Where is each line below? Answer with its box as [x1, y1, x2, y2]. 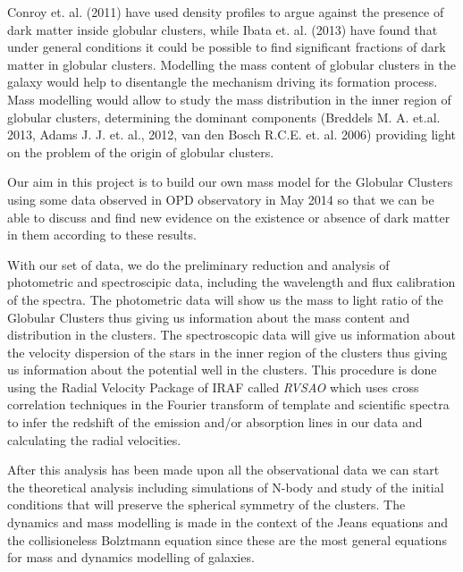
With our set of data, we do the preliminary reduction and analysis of [7, 255, 390, 273]
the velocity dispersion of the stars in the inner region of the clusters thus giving [7, 342, 448, 361]
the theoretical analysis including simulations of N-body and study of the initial [7, 477, 444, 496]
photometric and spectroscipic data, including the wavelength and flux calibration [7, 273, 456, 291]
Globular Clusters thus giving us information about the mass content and [7, 307, 410, 326]
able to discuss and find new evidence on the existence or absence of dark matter [7, 207, 450, 226]
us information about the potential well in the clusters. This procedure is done [7, 360, 437, 379]
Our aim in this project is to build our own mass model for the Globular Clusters [7, 172, 453, 191]
